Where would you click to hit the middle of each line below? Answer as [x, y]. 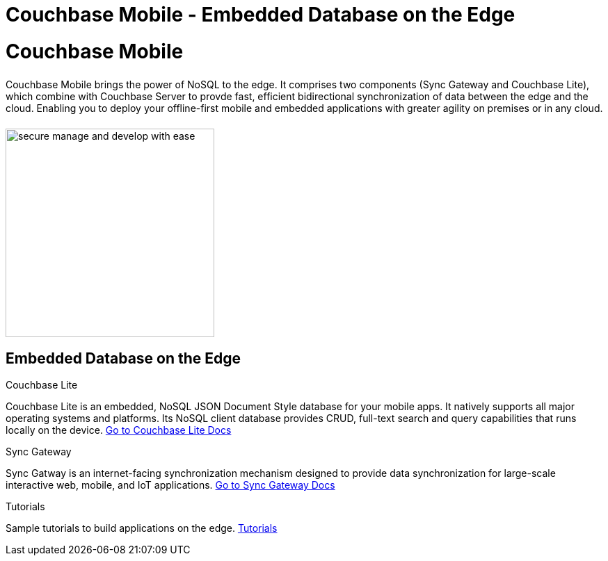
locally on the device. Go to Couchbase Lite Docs [119, 430]
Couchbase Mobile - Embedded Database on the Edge [261, 15]
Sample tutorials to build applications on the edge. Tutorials [142, 528]
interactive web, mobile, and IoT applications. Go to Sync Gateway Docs [170, 485]
